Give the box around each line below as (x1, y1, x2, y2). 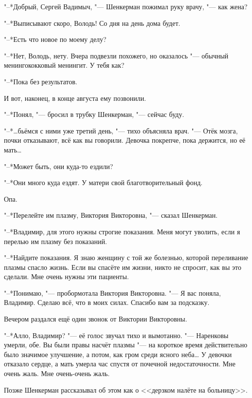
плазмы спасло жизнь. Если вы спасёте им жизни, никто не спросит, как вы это (4, 262, 241, 272)
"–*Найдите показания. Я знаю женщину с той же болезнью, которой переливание (4, 252, 248, 263)
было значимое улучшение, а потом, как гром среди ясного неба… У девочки (4, 349, 232, 359)
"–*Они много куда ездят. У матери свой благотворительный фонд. (4, 177, 203, 188)
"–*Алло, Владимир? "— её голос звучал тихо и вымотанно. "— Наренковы (4, 330, 229, 340)
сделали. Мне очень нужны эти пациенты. (4, 271, 129, 282)
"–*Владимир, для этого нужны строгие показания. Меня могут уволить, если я (4, 226, 240, 236)
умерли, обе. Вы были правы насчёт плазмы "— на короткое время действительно (4, 340, 248, 350)
